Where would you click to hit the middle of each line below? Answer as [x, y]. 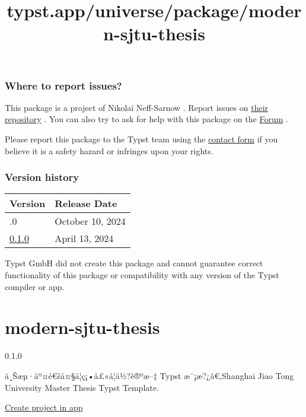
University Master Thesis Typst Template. [82, 387]
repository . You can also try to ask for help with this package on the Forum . [146, 119]
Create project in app [44, 407]
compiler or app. [35, 286]
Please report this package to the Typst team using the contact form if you [141, 139]
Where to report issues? [63, 85]
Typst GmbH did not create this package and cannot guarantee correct [134, 263]
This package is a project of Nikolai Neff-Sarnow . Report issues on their [137, 107]
